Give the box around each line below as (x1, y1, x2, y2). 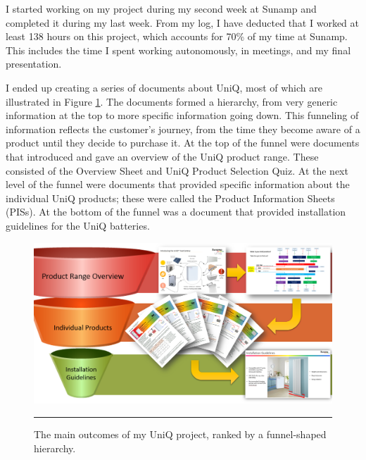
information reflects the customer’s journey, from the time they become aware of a (6, 121, 360, 136)
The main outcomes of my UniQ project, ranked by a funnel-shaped (34, 427, 327, 442)
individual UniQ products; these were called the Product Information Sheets (6, 190, 335, 205)
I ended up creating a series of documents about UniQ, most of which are (6, 80, 322, 94)
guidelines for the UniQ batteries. (6, 218, 150, 232)
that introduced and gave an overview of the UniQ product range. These (6, 149, 319, 163)
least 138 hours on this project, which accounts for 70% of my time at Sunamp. (6, 29, 348, 44)
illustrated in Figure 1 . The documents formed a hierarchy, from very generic (6, 94, 338, 108)
